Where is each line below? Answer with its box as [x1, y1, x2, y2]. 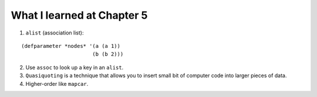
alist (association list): [25, 29, 84, 36]
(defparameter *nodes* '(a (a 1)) [21, 43, 120, 49]
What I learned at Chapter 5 [11, 9, 148, 22]
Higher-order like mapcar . [25, 80, 89, 87]
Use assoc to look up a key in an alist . [25, 64, 124, 71]
